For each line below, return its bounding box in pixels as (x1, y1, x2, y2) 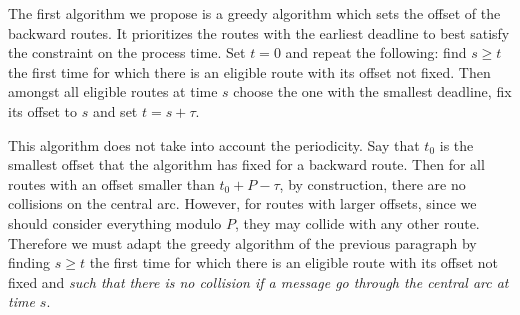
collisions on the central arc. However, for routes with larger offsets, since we (8, 193, 477, 214)
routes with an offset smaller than (8, 173, 215, 194)
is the (439, 134, 474, 155)
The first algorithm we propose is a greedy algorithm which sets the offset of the (8, 3, 501, 23)
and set (92, 100, 138, 121)
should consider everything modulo (8, 212, 222, 233)
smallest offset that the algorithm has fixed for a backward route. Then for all (8, 154, 485, 175)
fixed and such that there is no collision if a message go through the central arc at (8, 271, 509, 292)
